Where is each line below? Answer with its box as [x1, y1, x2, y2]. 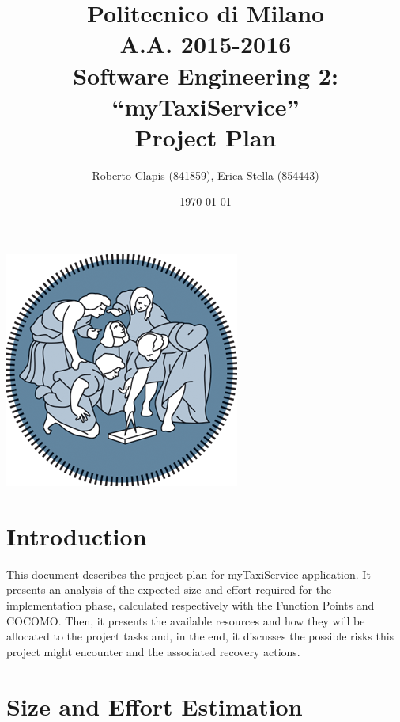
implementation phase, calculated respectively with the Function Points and [6, 596, 375, 613]
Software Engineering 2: [73, 59, 338, 91]
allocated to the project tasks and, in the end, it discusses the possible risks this [6, 628, 394, 644]
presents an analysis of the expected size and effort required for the [6, 581, 332, 598]
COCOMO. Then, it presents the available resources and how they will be [6, 612, 365, 629]
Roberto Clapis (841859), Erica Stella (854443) [92, 166, 319, 183]
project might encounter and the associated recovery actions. [6, 643, 300, 659]
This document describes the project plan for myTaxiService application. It [6, 565, 371, 582]
